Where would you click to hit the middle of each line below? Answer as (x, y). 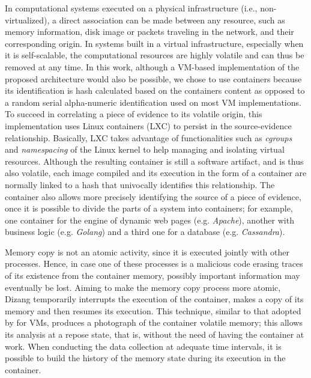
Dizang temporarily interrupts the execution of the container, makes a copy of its (154, 299)
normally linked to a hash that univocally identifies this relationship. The (140, 184)
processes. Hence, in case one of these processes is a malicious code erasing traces (154, 264)
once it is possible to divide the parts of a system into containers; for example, (149, 208)
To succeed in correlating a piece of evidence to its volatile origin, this (134, 114)
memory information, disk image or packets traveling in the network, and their (149, 32)
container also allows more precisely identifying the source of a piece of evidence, (153, 196)
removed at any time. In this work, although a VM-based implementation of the (152, 66)
